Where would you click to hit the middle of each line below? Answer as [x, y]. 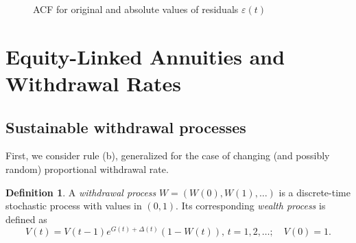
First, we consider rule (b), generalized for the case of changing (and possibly [168, 155]
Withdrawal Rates [94, 83]
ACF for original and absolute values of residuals [136, 9]
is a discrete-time [315, 192]
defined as [26, 219]
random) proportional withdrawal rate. [87, 169]
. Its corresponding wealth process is [251, 206]
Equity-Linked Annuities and [145, 56]
